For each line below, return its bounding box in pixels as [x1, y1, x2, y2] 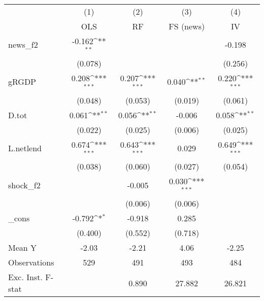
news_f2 [8, 39, 38, 51]
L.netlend [8, 142, 42, 154]
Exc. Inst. [8, 271, 43, 283]
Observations [8, 256, 54, 269]
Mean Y [8, 242, 37, 254]
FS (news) [169, 20, 205, 32]
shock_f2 [8, 179, 41, 191]
